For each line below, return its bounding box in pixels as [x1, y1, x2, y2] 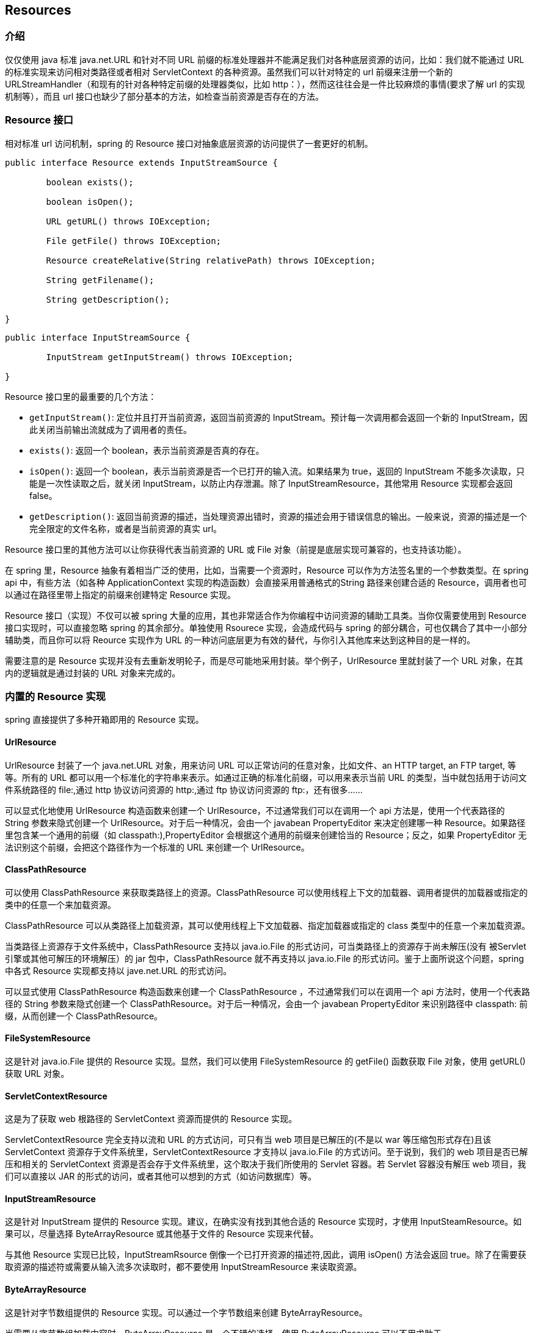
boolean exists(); [46, 177, 134, 187]
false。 [29, 490, 57, 501]
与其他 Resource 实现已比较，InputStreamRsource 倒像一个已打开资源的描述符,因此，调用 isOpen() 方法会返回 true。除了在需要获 [5, 1249, 526, 1260]
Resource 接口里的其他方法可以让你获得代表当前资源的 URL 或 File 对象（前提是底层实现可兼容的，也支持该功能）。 [5, 544, 467, 555]
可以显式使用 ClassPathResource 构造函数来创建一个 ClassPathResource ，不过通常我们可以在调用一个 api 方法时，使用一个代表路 [5, 986, 530, 997]
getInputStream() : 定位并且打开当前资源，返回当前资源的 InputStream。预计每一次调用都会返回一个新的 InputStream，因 [29, 412, 528, 423]
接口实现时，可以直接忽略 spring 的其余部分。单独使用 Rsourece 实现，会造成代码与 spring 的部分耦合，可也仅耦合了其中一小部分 [5, 622, 528, 633]
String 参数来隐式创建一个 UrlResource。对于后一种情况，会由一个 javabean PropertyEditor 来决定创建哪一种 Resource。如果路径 [5, 817, 526, 828]
